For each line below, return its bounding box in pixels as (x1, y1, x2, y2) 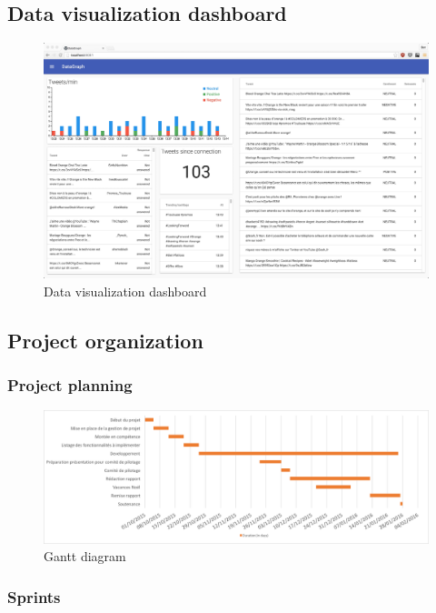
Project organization (7, 326, 203, 354)
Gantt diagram (44, 547, 126, 566)
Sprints (7, 585, 61, 608)
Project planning (7, 373, 133, 396)
